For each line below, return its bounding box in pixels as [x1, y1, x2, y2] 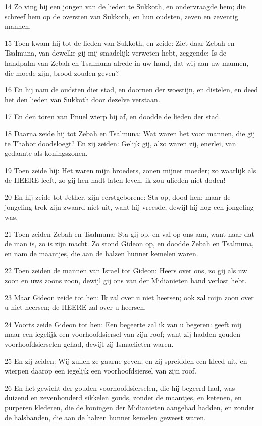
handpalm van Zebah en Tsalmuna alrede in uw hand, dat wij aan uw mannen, [5, 57, 249, 68]
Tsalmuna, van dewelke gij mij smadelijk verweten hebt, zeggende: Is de [5, 47, 226, 58]
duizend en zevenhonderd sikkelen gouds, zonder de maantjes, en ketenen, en [5, 392, 242, 403]
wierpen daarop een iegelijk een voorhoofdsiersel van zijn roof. [5, 365, 196, 376]
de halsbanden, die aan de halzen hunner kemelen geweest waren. [5, 412, 206, 422]
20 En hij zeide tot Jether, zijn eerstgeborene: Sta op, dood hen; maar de [5, 191, 231, 202]
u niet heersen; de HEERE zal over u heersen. [5, 302, 146, 312]
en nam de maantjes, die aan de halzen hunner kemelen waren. [5, 248, 198, 258]
